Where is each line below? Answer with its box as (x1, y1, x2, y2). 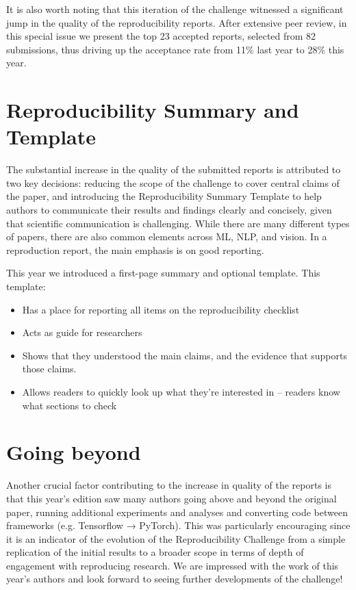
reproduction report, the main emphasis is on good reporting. (6, 242, 264, 257)
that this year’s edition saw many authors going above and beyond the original (6, 491, 337, 505)
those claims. (22, 361, 77, 376)
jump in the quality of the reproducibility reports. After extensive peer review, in (6, 15, 347, 29)
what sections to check (22, 398, 117, 412)
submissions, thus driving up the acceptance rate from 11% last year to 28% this (6, 42, 344, 56)
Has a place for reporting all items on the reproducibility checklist (22, 302, 300, 316)
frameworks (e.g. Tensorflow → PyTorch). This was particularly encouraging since (6, 518, 351, 533)
